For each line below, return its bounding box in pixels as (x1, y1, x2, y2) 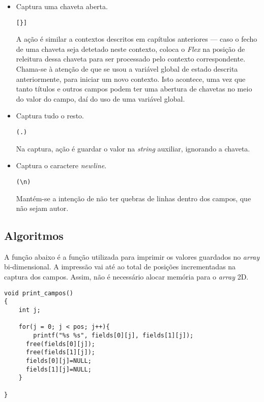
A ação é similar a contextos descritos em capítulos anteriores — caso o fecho (16, 34, 257, 44)
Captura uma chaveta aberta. (16, 1, 108, 11)
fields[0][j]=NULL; (25, 357, 92, 364)
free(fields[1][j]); (25, 349, 95, 356)
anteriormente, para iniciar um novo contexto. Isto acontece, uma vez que (16, 73, 246, 84)
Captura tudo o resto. (16, 110, 84, 121)
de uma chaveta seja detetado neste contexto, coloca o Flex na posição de (16, 43, 245, 54)
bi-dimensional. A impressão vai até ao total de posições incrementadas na (4, 261, 236, 272)
